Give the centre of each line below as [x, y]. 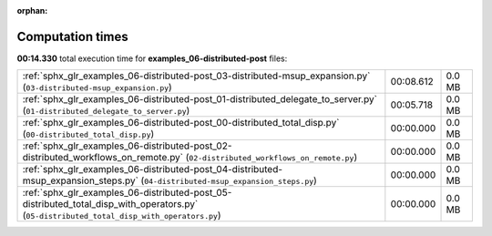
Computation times [72, 36]
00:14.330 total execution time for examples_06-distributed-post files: [152, 58]
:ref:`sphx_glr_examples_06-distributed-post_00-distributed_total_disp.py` [181, 123]
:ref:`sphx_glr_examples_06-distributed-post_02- [127, 146]
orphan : [32, 10]
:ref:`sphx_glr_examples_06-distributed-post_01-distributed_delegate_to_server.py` [200, 99]
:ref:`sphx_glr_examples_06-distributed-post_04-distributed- [152, 169]
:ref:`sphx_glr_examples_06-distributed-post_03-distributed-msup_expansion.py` [196, 76]
